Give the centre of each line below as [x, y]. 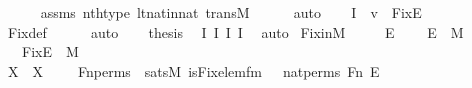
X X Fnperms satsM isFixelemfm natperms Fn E [193, 70]
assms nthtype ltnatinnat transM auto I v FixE [231, 12]
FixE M [50, 51]
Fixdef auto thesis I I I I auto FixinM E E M [235, 31]
